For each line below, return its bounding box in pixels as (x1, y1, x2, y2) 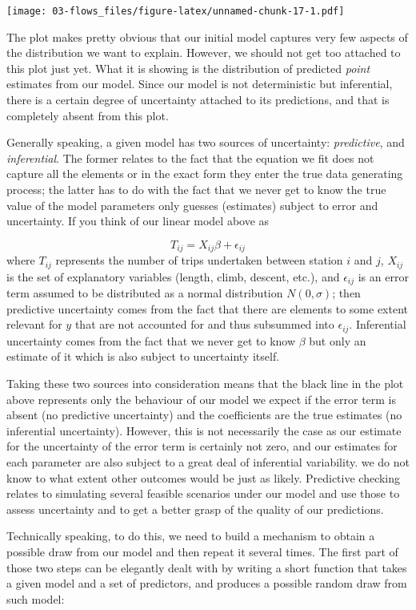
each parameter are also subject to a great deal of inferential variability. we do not (6, 453, 410, 470)
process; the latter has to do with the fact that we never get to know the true (6, 181, 386, 197)
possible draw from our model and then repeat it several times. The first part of (6, 543, 398, 560)
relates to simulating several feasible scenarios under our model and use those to (6, 485, 400, 502)
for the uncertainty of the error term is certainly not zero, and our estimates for (6, 438, 398, 454)
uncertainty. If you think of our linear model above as (6, 212, 270, 229)
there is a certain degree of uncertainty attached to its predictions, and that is (6, 91, 390, 108)
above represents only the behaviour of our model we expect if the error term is (6, 390, 397, 407)
